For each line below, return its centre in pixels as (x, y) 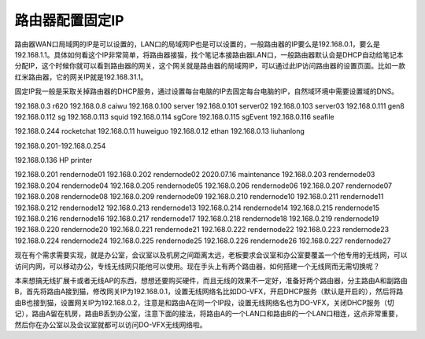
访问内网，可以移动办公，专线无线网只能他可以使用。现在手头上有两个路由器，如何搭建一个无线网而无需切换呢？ (197, 266)
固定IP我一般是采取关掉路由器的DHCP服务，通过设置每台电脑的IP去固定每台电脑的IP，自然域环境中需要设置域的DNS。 (207, 91)
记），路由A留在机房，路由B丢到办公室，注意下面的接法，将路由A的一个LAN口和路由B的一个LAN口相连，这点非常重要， (208, 314)
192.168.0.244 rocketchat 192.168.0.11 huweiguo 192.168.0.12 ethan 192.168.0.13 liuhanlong (159, 131)
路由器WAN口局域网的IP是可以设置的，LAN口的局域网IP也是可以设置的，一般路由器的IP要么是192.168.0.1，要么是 (198, 44)
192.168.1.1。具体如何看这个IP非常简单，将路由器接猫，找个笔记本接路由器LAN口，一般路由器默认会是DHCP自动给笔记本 (209, 54)
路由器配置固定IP (70, 20)
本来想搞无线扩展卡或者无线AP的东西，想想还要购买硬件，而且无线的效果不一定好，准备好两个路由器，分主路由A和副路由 (211, 280)
